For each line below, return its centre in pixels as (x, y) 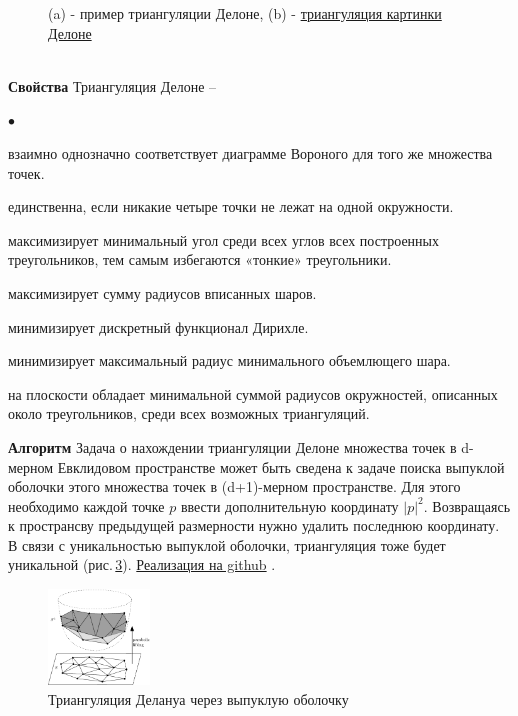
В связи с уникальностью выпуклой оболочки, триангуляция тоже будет (227, 544)
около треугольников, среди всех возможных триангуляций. (189, 413)
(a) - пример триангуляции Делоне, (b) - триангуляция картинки (245, 13)
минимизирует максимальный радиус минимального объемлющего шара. (229, 360)
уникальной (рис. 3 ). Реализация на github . (142, 564)
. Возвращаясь (467, 505)
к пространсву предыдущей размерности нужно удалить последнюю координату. (254, 525)
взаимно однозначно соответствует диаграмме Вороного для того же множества (250, 152)
